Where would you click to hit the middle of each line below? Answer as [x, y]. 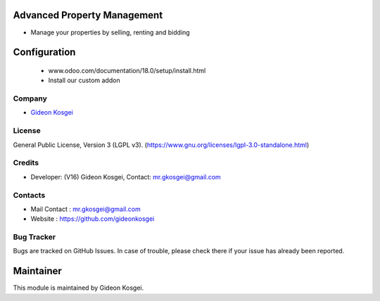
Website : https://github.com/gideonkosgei [93, 219]
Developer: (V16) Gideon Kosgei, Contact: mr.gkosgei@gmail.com [126, 177]
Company [30, 98]
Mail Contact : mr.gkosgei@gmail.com [85, 209]
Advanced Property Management [88, 15]
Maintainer [38, 271]
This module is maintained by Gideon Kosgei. [78, 288]
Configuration [44, 52]
